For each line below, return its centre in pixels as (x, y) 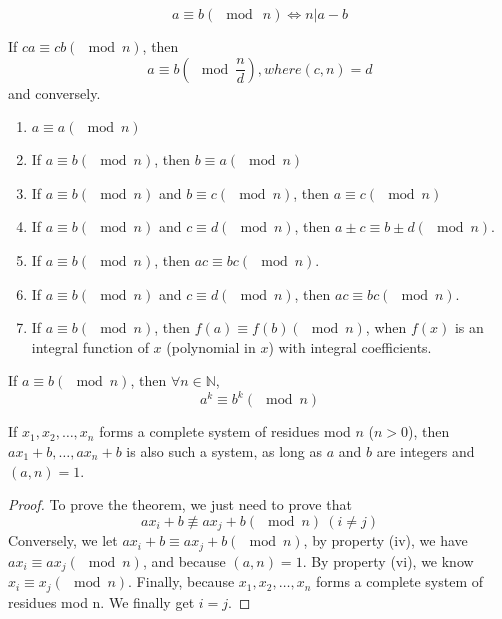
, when (386, 327)
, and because (184, 560)
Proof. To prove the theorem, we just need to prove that (180, 504)
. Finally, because (181, 581)
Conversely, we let (63, 540)
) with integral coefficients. (350, 346)
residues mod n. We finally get (101, 601)
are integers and (425, 451)
